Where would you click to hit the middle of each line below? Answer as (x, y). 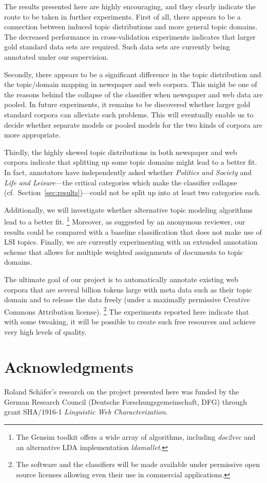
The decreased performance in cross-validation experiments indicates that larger (130, 36)
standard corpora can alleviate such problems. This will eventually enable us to (129, 114)
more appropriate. (32, 135)
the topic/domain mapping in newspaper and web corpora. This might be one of (131, 84)
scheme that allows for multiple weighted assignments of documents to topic (124, 252)
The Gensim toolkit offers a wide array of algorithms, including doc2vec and (136, 437)
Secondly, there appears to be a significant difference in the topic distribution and (133, 74)
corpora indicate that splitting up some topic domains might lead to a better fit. (131, 162)
